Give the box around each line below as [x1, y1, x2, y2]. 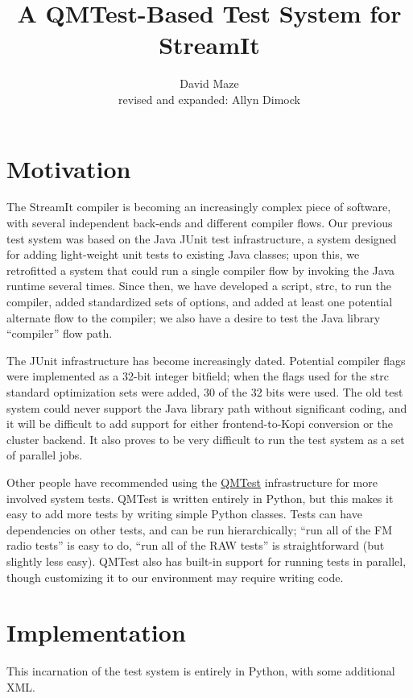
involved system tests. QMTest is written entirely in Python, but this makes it [6, 489, 394, 506]
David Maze [180, 75, 239, 92]
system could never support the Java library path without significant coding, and [6, 399, 407, 416]
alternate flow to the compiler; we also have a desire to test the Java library [6, 309, 381, 326]
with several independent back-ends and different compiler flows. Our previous [6, 214, 393, 231]
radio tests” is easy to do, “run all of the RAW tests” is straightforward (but [6, 537, 385, 554]
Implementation [6, 616, 186, 649]
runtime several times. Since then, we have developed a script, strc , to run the [6, 277, 392, 294]
